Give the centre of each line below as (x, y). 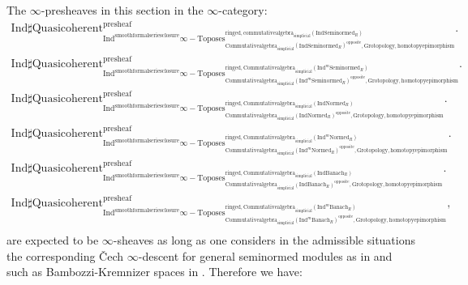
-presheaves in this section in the (122, 10)
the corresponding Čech (65, 255)
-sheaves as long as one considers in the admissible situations (264, 240)
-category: (243, 10)
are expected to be (53, 240)
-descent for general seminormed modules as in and (265, 255)
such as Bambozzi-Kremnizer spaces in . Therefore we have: (155, 272)
